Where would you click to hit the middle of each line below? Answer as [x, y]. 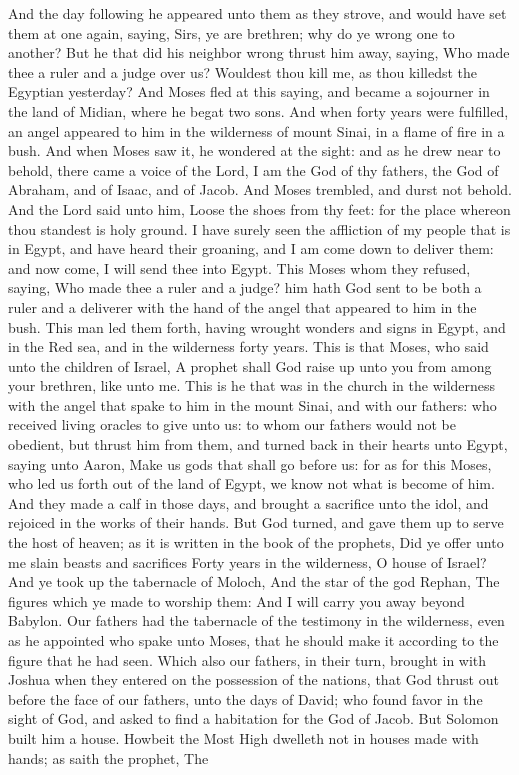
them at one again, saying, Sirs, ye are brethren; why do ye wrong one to [231, 32]
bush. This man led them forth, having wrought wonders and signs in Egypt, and [257, 326]
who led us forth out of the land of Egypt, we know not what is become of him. [251, 483]
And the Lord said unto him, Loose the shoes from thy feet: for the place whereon [259, 208]
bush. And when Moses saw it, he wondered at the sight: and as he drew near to [254, 150]
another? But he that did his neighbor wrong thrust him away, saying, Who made [259, 52]
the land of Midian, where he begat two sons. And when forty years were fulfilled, [258, 110]
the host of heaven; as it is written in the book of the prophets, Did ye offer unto [256, 542]
